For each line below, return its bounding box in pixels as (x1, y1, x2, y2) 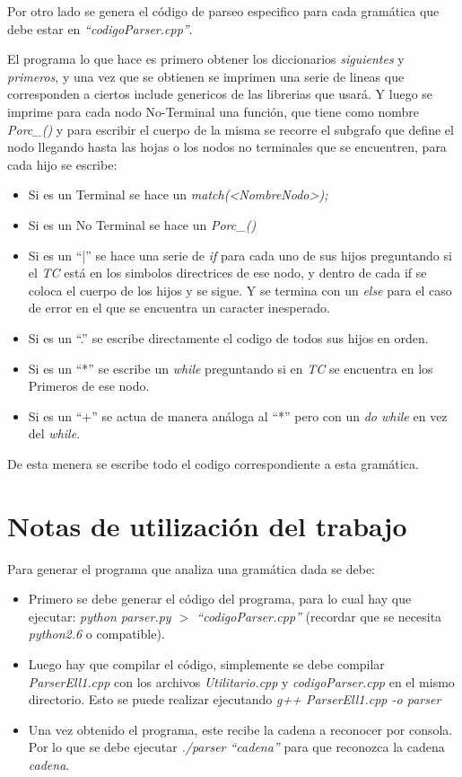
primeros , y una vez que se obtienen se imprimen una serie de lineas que (7, 66, 405, 85)
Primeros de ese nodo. (28, 376, 150, 395)
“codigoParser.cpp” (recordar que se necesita (196, 606, 442, 625)
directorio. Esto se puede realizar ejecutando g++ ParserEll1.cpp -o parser (28, 690, 441, 709)
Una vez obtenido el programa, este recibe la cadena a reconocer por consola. (28, 720, 453, 738)
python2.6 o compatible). (28, 624, 165, 643)
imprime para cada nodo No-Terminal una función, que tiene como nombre (7, 102, 420, 120)
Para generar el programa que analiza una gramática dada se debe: (7, 559, 376, 578)
